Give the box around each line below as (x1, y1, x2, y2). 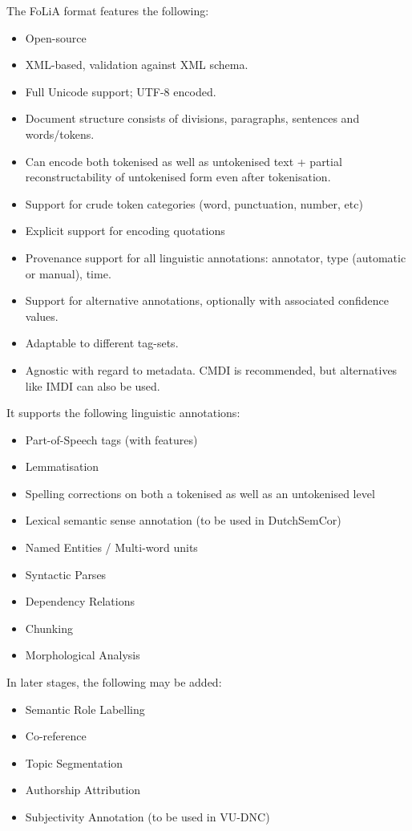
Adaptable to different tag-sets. (25, 334, 179, 351)
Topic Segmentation (25, 754, 123, 771)
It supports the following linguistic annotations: (6, 404, 240, 421)
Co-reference (25, 728, 87, 744)
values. (25, 307, 59, 324)
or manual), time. (25, 265, 111, 282)
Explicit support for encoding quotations (25, 222, 225, 239)
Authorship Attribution (25, 781, 141, 798)
